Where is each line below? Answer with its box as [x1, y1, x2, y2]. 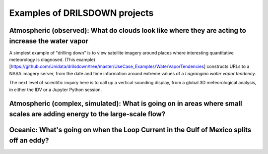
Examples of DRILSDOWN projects [9, 7, 154, 18]
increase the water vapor [9, 37, 89, 45]
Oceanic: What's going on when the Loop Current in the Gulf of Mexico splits [9, 126, 252, 134]
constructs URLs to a [206, 63, 250, 69]
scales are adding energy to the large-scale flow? [9, 110, 166, 118]
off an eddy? [9, 136, 49, 145]
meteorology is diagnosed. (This [9, 57, 75, 63]
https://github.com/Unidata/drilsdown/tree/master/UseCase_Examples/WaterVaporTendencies [10, 63, 204, 69]
